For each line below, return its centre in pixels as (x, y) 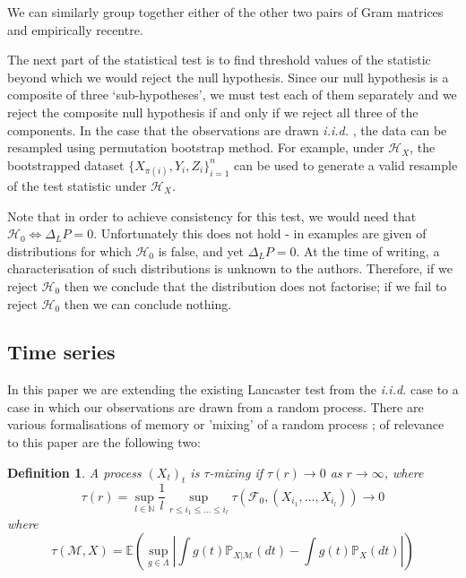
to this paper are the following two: (104, 442)
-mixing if (236, 472)
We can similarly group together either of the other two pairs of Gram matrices (225, 12)
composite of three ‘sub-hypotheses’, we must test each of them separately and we (232, 95)
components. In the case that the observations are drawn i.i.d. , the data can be (227, 129)
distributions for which (69, 250)
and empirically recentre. (75, 29)
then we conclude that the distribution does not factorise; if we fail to (255, 285)
